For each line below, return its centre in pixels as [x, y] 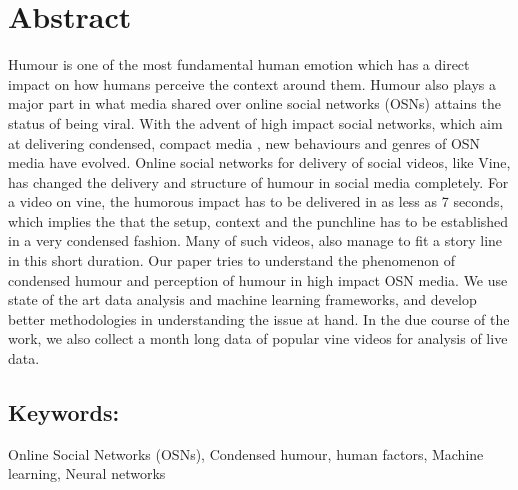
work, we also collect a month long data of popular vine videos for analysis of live [258, 338]
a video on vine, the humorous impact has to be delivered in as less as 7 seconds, [256, 201]
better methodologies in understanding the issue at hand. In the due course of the [259, 318]
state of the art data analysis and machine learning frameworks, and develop [242, 299]
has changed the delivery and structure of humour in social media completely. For [258, 181]
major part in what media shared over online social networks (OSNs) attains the [254, 103]
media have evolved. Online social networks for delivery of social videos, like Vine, [259, 162]
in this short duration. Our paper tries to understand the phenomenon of [232, 260]
